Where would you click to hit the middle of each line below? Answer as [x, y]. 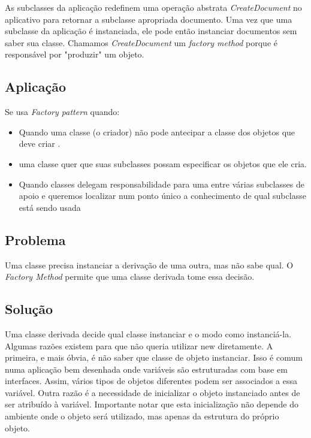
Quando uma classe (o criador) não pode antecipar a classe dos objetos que [157, 132]
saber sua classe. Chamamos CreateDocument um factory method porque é [141, 42]
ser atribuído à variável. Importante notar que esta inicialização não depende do [152, 404]
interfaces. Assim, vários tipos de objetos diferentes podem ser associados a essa [151, 381]
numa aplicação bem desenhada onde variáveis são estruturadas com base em [146, 369]
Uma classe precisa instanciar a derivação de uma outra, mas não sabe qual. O [149, 265]
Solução [29, 309]
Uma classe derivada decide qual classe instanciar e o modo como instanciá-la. [148, 333]
